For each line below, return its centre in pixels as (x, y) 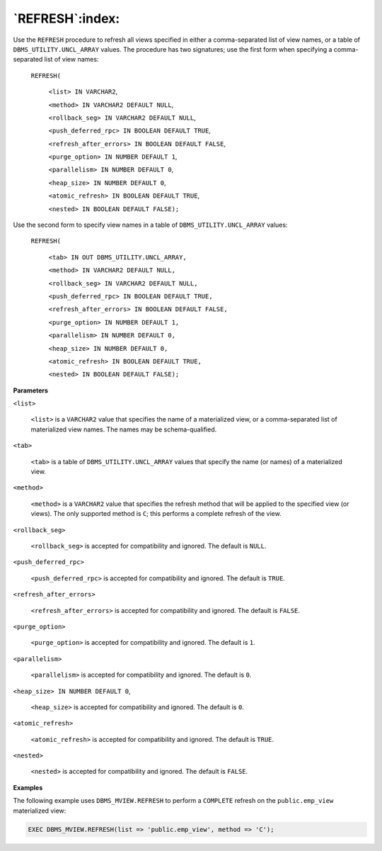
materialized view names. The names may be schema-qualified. (124, 429)
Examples (28, 787)
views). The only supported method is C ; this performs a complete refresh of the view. (156, 514)
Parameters (31, 390)
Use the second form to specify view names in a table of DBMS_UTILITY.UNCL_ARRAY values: (150, 225)
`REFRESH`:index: (66, 18)
